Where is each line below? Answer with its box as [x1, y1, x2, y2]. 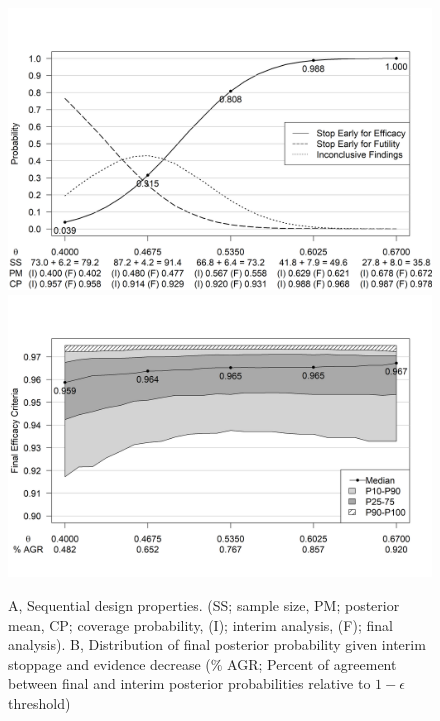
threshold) [8, 692, 71, 713]
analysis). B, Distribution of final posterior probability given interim [8, 634, 426, 655]
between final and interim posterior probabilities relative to [8, 673, 371, 694]
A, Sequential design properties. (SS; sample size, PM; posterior [8, 594, 400, 615]
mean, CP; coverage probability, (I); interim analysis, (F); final [8, 614, 393, 635]
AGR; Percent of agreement [227, 653, 397, 674]
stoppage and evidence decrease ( [8, 653, 211, 674]
